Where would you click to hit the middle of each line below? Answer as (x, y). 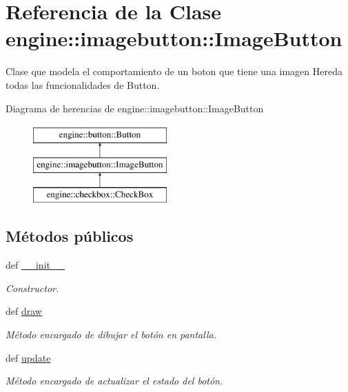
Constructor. (32, 288)
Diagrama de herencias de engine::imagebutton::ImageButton (135, 108)
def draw (24, 311)
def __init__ (35, 265)
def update (28, 357)
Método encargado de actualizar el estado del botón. (114, 381)
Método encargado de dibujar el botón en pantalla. (111, 334)
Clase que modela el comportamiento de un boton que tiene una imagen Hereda (174, 71)
